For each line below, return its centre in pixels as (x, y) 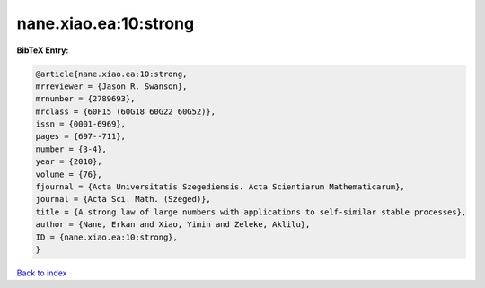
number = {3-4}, (71, 149)
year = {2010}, (69, 162)
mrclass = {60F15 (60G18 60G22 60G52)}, (125, 111)
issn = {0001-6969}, (80, 124)
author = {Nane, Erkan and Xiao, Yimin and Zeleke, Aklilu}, (173, 225)
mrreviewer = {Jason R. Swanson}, (111, 86)
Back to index (42, 273)
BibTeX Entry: (43, 50)
